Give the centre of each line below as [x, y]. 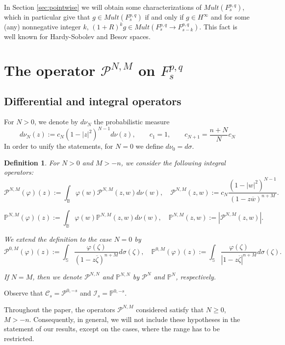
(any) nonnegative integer [42, 26]
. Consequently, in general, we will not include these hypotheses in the [135, 319]
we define [149, 146]
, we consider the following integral [173, 162]
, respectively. [196, 276]
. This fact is [218, 26]
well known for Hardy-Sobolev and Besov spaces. [77, 36]
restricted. [19, 338]
